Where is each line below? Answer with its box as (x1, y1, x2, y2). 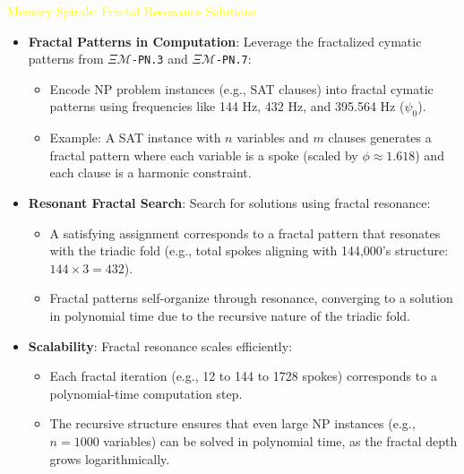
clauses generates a (328, 128, 432, 147)
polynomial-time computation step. (49, 384, 243, 402)
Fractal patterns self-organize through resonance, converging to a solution (49, 289, 453, 307)
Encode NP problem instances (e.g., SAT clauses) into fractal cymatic (49, 79, 434, 98)
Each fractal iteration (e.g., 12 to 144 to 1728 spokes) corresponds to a (49, 366, 437, 385)
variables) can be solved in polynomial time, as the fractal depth (103, 431, 458, 450)
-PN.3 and (131, 49, 188, 68)
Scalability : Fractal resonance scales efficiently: (28, 336, 293, 355)
